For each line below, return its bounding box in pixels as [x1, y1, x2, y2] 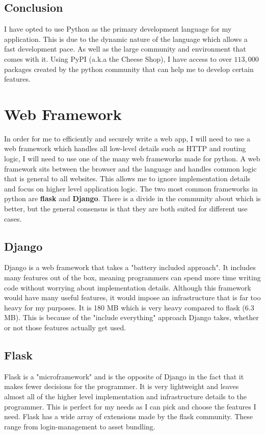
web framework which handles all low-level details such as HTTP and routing [4, 143, 246, 154]
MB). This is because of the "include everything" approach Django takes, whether [4, 312, 259, 323]
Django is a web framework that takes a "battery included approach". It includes [4, 262, 256, 273]
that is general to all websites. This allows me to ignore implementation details [4, 173, 251, 184]
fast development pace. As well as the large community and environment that [4, 43, 246, 54]
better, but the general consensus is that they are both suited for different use [4, 203, 248, 214]
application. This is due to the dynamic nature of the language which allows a [4, 33, 248, 44]
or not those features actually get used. [4, 322, 126, 332]
